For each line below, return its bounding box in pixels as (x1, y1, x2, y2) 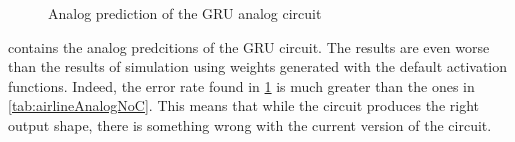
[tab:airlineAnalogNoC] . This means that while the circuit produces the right (8, 95, 479, 116)
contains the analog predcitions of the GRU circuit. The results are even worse (8, 36, 490, 57)
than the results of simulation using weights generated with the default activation (8, 56, 508, 77)
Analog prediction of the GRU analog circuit (48, 3, 322, 23)
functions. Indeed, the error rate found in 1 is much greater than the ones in (8, 75, 475, 96)
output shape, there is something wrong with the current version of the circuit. (8, 114, 492, 135)
